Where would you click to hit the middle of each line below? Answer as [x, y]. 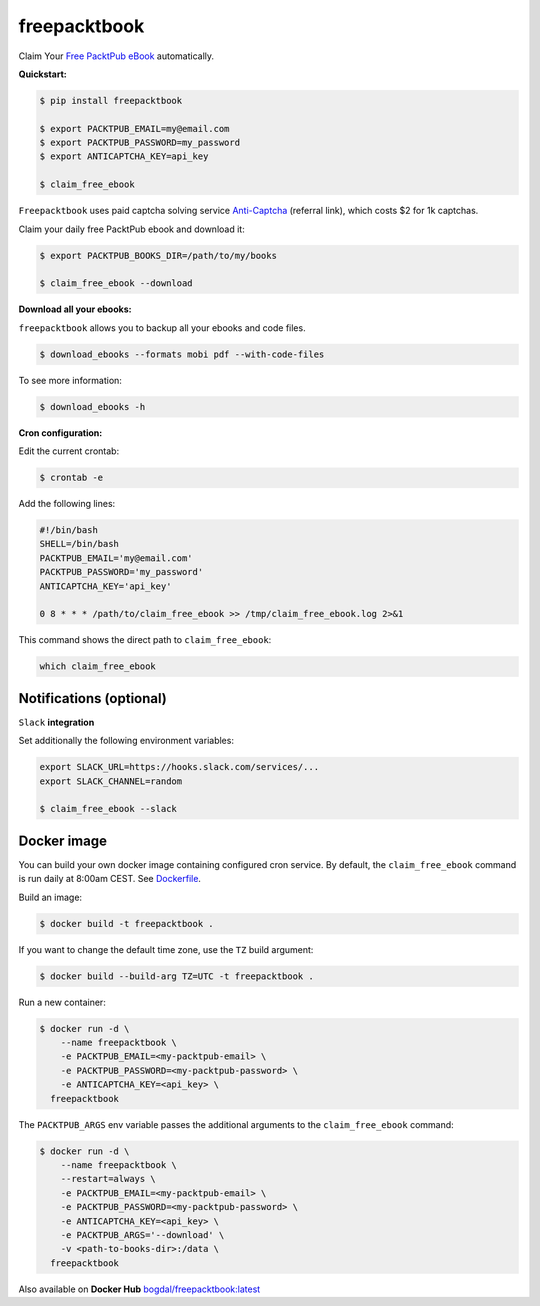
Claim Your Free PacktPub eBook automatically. [116, 56]
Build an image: [50, 897]
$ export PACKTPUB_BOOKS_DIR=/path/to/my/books [158, 255]
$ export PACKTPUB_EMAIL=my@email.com [134, 128]
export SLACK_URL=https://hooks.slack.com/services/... [179, 767]
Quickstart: [42, 74]
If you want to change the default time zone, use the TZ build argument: [166, 949]
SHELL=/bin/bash [79, 544]
